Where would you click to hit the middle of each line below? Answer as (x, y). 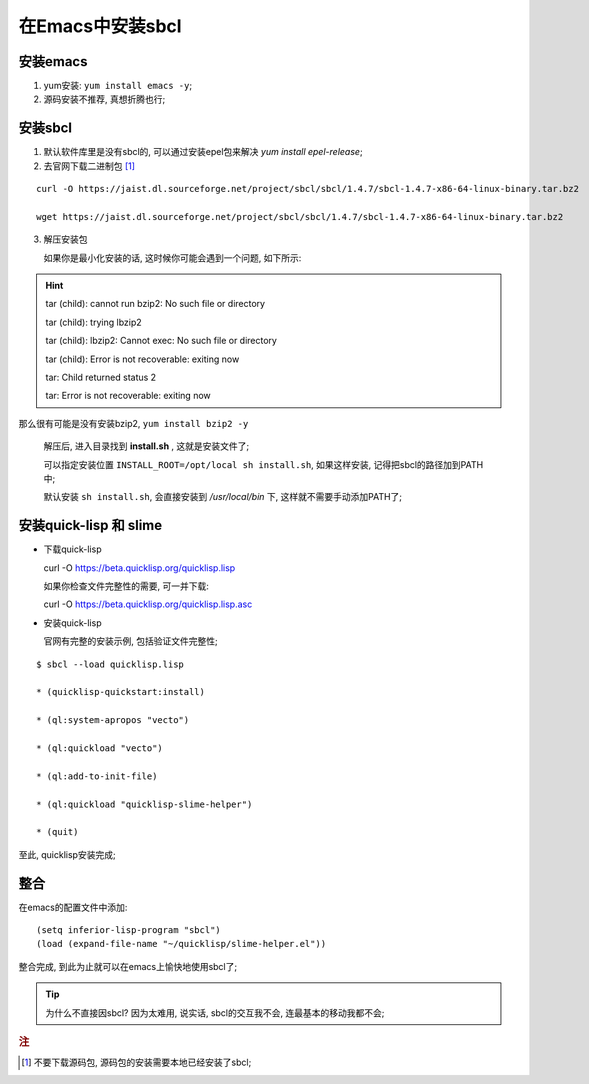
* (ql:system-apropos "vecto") (113, 720)
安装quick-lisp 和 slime (90, 525)
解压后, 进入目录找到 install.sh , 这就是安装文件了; (146, 446)
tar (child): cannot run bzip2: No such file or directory (155, 304)
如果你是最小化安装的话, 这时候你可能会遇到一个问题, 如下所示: (172, 257)
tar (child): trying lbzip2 (93, 322)
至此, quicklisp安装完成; (67, 854)
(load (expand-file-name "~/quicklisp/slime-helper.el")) (181, 944)
